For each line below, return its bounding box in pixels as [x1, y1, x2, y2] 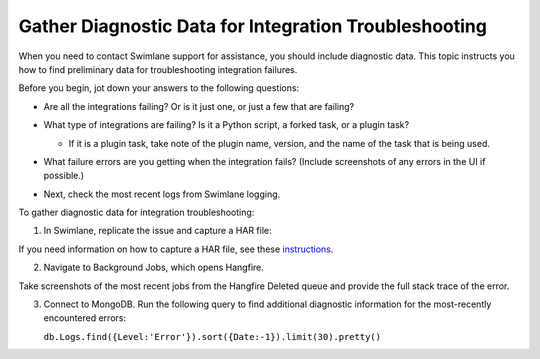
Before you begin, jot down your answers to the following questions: [18, 82, 300, 94]
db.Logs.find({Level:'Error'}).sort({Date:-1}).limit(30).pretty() [43, 331, 382, 342]
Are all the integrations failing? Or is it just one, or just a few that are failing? [43, 100, 355, 112]
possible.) [43, 170, 85, 182]
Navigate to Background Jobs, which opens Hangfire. [43, 261, 265, 274]
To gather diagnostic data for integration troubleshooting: [18, 206, 255, 219]
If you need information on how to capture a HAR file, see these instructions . [18, 243, 334, 255]
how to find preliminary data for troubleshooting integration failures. [18, 63, 298, 75]
